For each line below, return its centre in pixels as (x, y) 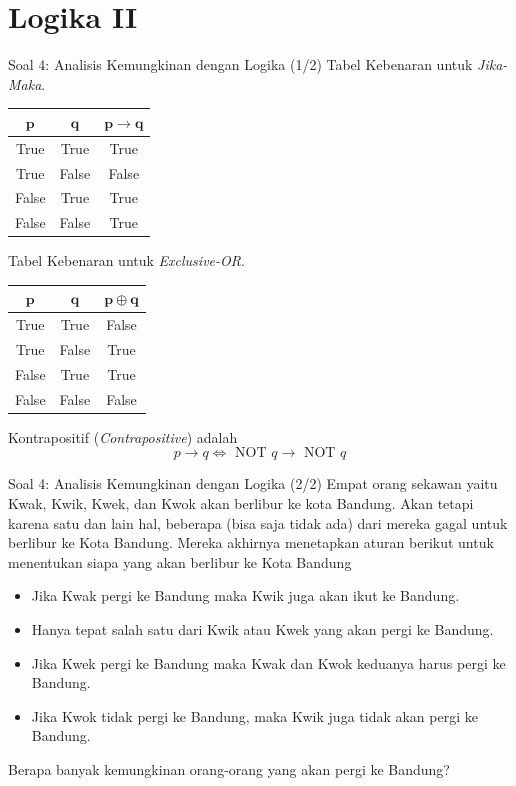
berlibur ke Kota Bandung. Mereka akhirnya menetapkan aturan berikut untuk (251, 542)
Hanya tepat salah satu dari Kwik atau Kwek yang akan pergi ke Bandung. (262, 629)
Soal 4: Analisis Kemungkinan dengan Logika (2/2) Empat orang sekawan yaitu (253, 483)
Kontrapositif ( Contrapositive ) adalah (123, 436)
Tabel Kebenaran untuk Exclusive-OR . (126, 260)
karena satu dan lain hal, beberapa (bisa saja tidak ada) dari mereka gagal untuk (258, 522)
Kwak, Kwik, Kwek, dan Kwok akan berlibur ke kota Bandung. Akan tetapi (241, 503)
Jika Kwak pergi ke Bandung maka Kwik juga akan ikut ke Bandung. (245, 595)
